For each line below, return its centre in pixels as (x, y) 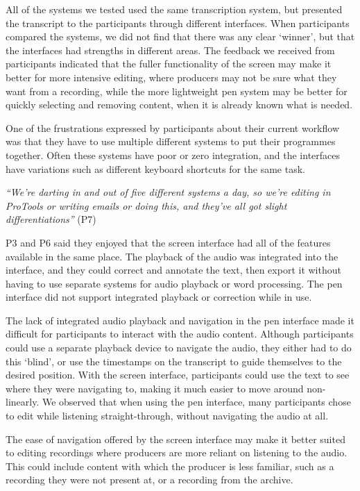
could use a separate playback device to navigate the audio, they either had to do (179, 348)
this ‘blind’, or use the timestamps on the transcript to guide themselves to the (174, 361)
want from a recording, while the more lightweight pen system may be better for (177, 91)
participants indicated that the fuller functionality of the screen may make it (169, 64)
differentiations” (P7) (51, 219)
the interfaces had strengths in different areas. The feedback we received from (170, 50)
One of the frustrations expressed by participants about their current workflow (173, 127)
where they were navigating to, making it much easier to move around (155, 388)
